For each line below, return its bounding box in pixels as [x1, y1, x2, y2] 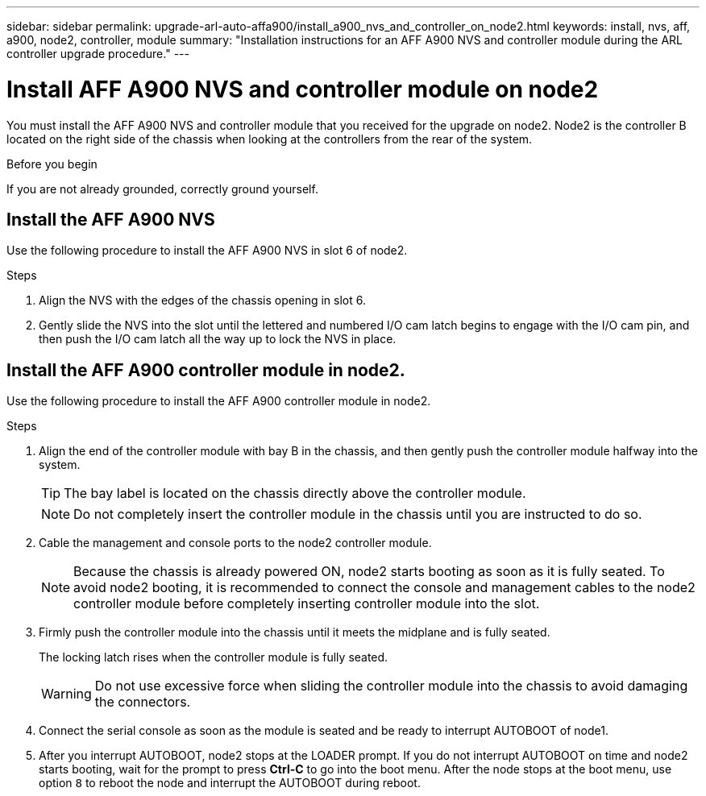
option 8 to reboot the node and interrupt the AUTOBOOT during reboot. [39, 776, 421, 790]
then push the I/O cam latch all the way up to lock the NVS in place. [39, 332, 397, 346]
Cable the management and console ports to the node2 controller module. [39, 536, 432, 550]
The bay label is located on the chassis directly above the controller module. [64, 485, 526, 502]
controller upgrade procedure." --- [6, 47, 189, 60]
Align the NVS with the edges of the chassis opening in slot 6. [39, 293, 366, 308]
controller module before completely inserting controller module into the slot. [73, 595, 540, 612]
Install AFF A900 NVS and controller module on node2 [6, 75, 599, 103]
